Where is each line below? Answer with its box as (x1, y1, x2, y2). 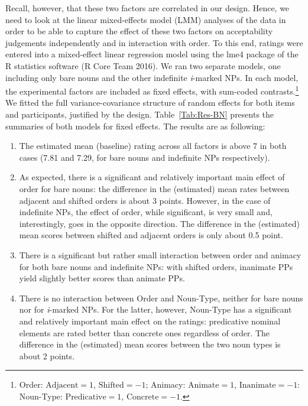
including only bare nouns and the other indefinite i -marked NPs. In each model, (5, 71, 299, 83)
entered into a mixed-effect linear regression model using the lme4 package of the (5, 48, 299, 60)
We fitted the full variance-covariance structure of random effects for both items (5, 96, 295, 109)
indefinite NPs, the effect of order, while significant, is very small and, (19, 206, 273, 218)
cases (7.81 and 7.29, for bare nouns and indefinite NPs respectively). (19, 151, 270, 163)
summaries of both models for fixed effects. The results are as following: (5, 119, 265, 132)
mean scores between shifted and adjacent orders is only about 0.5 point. (19, 229, 283, 241)
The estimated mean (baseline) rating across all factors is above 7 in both (19, 139, 287, 152)
